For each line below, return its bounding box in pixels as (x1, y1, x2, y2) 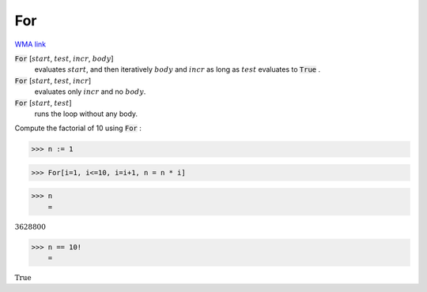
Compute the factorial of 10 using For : (14, 123, 142, 133)
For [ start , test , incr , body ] (14, 54, 114, 63)
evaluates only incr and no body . (34, 87, 146, 96)
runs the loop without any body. (34, 109, 138, 118)
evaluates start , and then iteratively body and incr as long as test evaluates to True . (34, 65, 321, 74)
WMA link (14, 39, 47, 49)
